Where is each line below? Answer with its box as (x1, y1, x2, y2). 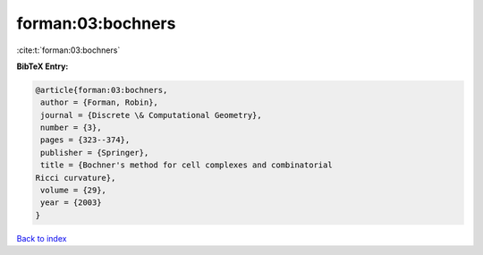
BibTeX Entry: (16, 61, 69, 72)
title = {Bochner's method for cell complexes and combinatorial (40, 160, 333, 170)
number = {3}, (40, 123, 102, 133)
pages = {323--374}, (40, 135, 131, 145)
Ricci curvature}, (35, 173, 116, 183)
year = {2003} (40, 198, 102, 208)
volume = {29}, (40, 185, 107, 196)
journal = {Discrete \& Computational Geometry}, (40, 110, 263, 120)
